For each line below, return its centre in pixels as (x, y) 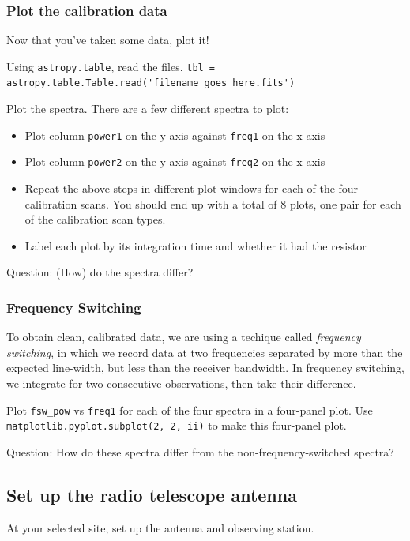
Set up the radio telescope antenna (152, 494)
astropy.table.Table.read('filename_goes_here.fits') (151, 83)
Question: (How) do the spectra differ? (100, 272)
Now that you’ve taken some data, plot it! (108, 40)
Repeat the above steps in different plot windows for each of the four (192, 188)
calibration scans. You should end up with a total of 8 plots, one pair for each (213, 203)
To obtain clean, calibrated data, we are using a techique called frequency (184, 337)
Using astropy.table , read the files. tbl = (111, 66)
